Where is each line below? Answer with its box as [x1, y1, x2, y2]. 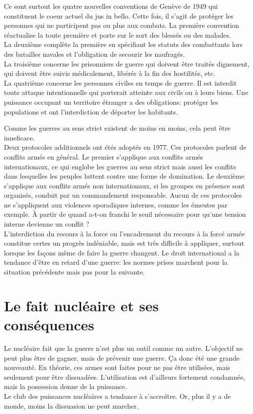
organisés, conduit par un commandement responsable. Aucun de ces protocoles [4, 190, 242, 200]
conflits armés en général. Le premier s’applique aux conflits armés [4, 151, 203, 161]
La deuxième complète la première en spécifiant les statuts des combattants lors [4, 39, 243, 49]
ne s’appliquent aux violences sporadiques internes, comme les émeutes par [4, 199, 228, 209]
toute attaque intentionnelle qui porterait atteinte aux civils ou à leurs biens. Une [4, 87, 249, 97]
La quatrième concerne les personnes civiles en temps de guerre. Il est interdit [4, 77, 237, 88]
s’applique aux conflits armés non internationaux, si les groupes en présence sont [4, 180, 245, 190]
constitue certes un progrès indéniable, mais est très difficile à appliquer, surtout [4, 238, 244, 248]
